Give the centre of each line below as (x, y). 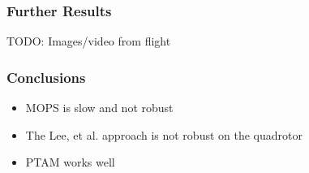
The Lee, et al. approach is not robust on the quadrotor (164, 134)
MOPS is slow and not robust (99, 108)
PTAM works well (70, 162)
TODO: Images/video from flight (89, 41)
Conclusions (46, 77)
